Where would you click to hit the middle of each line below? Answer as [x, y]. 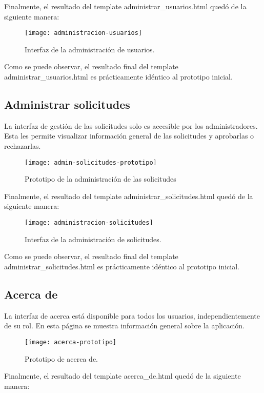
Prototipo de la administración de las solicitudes [100, 179]
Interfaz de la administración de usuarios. [90, 49]
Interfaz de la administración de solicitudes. [93, 239]
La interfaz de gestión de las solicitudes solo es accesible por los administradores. [131, 125]
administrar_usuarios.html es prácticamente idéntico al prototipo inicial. [118, 77]
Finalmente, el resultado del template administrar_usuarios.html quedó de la [125, 6]
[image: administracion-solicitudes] [89, 223]
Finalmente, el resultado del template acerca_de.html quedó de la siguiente [123, 376]
